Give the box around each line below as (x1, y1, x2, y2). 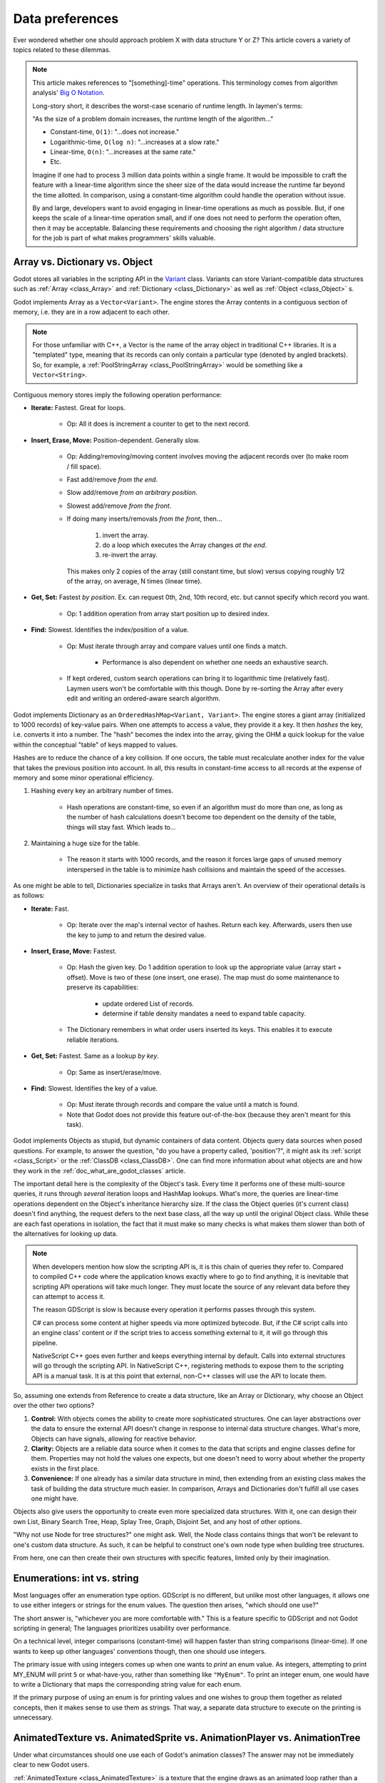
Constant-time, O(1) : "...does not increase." (50, 128, 180, 136)
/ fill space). (66, 462, 102, 471)
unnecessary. (13, 1713, 53, 1722)
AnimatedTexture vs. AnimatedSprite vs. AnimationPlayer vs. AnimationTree (13, 1732, 361, 1744)
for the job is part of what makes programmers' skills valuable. (32, 234, 216, 242)
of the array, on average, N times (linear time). (66, 577, 202, 586)
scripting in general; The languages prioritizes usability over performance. (13, 1624, 231, 1633)
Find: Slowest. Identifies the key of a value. (31, 1084, 158, 1093)
